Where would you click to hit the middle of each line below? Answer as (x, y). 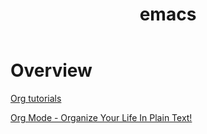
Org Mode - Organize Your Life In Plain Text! (101, 117)
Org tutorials (36, 98)
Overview (51, 70)
